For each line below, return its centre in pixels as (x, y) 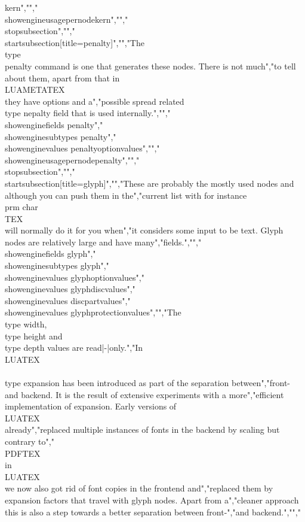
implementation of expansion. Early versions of (91, 406)
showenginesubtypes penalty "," (61, 136)
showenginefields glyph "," (50, 254)
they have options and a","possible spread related (95, 101)
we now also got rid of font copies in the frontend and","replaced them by (139, 488)
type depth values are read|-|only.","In (74, 348)
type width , (26, 324)
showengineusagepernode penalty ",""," (72, 160)
